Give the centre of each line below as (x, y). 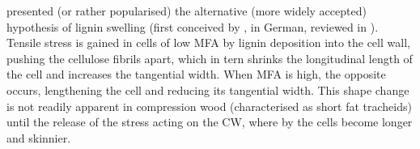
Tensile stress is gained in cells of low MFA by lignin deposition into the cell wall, (208, 43)
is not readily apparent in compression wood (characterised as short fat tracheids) (209, 106)
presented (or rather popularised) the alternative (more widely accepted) (187, 11)
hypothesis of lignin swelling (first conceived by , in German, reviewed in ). (193, 26)
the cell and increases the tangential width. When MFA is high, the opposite (196, 74)
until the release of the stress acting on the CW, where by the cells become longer (210, 122)
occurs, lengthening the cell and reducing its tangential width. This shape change (208, 89)
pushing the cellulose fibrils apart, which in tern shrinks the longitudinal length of (210, 58)
